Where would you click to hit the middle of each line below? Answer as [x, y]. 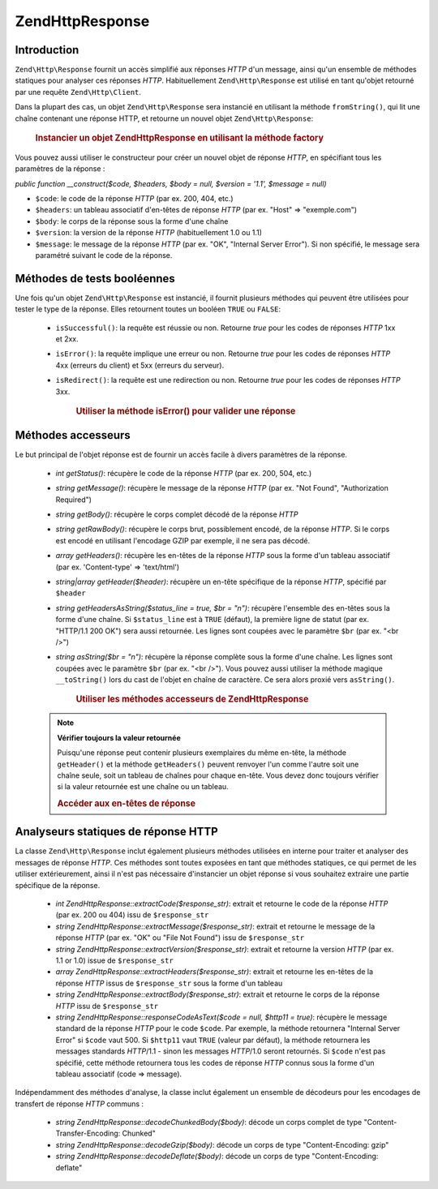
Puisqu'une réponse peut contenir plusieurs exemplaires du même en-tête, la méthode [202, 753]
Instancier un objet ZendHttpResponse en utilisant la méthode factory [179, 138]
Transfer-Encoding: [88, 1133]
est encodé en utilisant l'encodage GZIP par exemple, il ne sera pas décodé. [183, 540]
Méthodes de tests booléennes [95, 279]
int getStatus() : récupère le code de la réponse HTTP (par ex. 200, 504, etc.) [184, 473]
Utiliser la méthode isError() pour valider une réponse [186, 411]
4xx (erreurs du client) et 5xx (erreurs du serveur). [140, 365]
